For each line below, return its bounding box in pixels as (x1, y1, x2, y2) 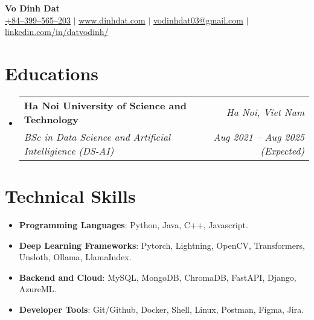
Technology (24, 112, 79, 126)
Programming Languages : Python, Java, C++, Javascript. (19, 219, 248, 231)
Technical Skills (5, 184, 136, 208)
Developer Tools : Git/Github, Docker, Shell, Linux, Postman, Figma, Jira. (19, 303, 304, 315)
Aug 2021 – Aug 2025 (213, 129, 304, 144)
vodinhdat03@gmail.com (153, 13, 243, 26)
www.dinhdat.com (78, 13, 146, 26)
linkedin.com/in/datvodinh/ (5, 25, 109, 38)
